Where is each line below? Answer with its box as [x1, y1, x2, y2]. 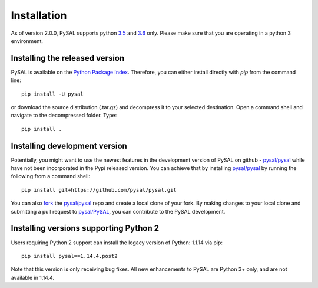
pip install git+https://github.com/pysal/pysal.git [21, 186, 177, 193]
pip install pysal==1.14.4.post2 [21, 253, 118, 259]
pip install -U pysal [21, 90, 84, 97]
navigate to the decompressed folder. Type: [11, 112, 117, 119]
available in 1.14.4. [11, 274, 55, 281]
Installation [11, 9, 67, 22]
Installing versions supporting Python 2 [11, 223, 159, 233]
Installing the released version [11, 53, 125, 63]
